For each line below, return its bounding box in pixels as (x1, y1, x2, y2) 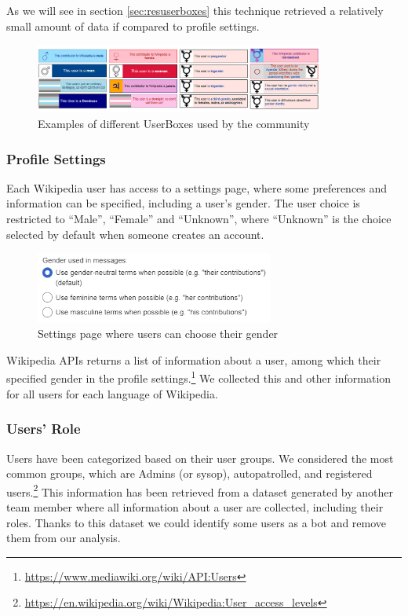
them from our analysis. (6, 530, 121, 546)
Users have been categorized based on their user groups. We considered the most (6, 449, 394, 466)
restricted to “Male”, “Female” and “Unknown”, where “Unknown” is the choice (6, 211, 392, 226)
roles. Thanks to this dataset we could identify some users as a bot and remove (6, 514, 387, 530)
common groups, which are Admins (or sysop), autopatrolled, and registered (6, 465, 373, 482)
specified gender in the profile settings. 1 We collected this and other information (6, 368, 392, 387)
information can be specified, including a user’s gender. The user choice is (6, 195, 360, 211)
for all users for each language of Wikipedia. (6, 385, 218, 401)
